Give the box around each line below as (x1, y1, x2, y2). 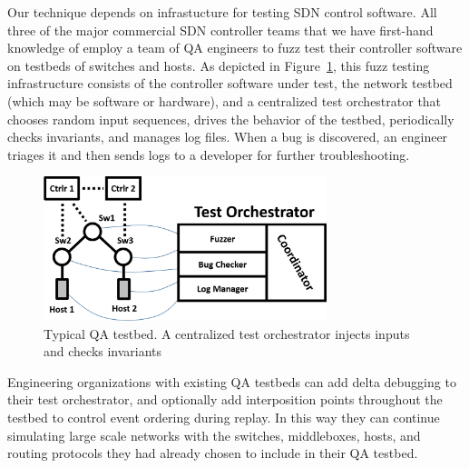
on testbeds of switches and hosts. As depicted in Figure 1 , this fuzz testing (7, 55, 430, 75)
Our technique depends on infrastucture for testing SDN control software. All (7, 3, 437, 21)
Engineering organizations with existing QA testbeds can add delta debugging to (7, 372, 456, 391)
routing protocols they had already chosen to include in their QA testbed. (7, 443, 418, 463)
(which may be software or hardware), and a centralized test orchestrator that (7, 91, 442, 110)
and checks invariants (44, 342, 162, 361)
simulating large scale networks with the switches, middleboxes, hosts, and (7, 425, 421, 444)
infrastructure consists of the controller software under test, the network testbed (7, 74, 453, 93)
